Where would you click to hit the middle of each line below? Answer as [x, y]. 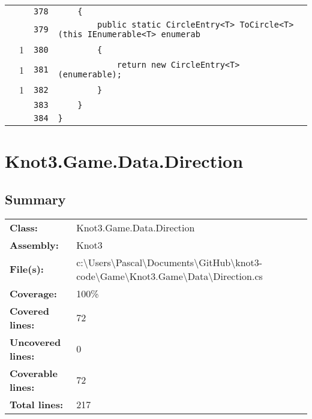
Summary [35, 199]
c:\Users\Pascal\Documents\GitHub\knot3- [169, 262]
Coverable [34, 373]
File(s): [27, 269]
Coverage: [33, 293]
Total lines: [37, 404]
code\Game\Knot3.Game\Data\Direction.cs [169, 276]
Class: [24, 227]
